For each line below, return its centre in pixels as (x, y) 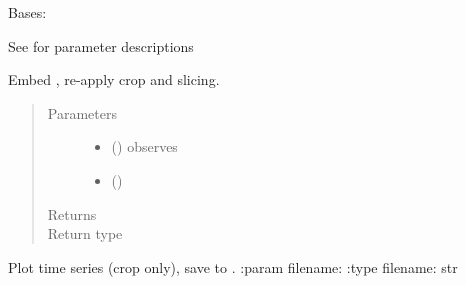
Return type (85, 233)
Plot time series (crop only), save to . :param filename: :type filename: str (233, 266)
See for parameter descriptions (101, 45)
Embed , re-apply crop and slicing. (114, 79)
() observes (144, 146)
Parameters (82, 112)
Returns (72, 213)
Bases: (27, 12)
